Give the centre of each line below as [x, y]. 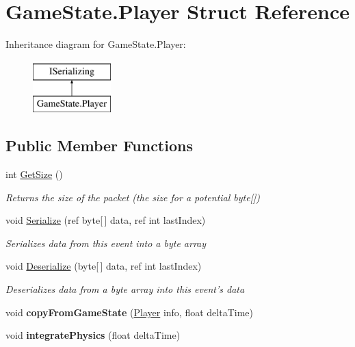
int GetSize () [34, 174]
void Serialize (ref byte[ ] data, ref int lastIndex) [106, 220]
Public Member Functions [99, 145]
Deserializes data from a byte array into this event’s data [125, 289]
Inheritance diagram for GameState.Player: [96, 44]
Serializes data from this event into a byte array [106, 243]
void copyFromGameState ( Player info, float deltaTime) [129, 312]
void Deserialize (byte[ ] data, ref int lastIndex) [104, 266]
